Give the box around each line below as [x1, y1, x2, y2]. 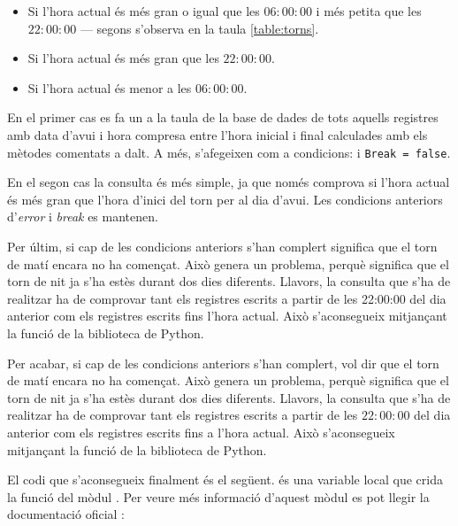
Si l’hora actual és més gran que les [27, 49, 219, 67]
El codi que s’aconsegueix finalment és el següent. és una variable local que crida [7, 470, 443, 489]
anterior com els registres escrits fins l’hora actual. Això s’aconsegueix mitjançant [7, 306, 447, 325]
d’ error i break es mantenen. [7, 207, 158, 226]
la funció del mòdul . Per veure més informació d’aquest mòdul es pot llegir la [7, 487, 430, 506]
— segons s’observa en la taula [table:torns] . [80, 19, 319, 37]
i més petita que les [316, 2, 422, 19]
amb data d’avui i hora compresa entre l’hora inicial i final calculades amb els [7, 125, 428, 143]
